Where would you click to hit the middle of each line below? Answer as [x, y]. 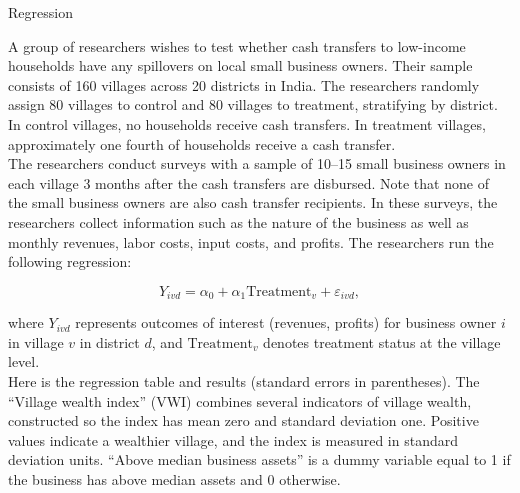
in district [109, 341]
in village [36, 341]
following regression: [70, 261]
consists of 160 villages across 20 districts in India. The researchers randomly [244, 84]
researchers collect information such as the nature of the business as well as [238, 221]
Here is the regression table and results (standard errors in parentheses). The [244, 380]
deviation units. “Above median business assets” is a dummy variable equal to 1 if [259, 459]
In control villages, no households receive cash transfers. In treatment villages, [247, 123]
